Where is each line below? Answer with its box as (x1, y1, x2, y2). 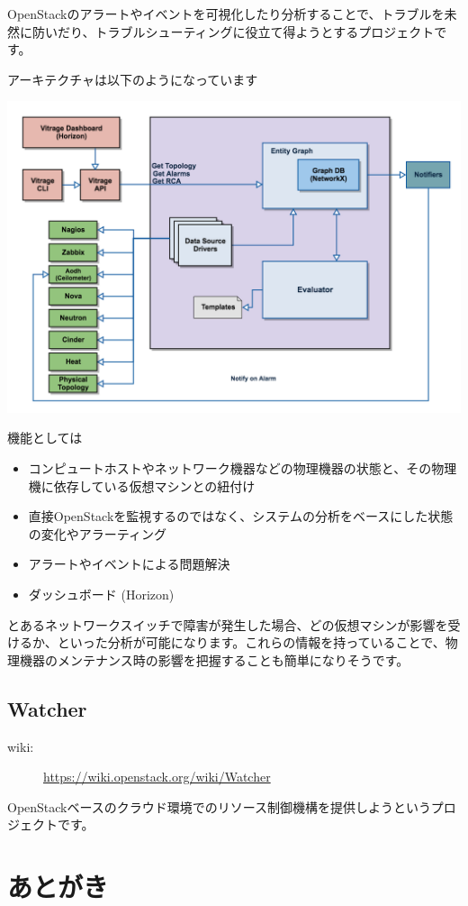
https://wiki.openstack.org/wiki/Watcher (43, 767, 271, 786)
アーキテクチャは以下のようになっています (7, 69, 258, 88)
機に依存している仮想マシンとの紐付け (28, 476, 256, 495)
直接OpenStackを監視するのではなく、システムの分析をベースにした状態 (28, 507, 454, 526)
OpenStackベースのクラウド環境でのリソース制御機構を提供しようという (7, 797, 431, 816)
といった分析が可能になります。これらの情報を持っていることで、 (57, 633, 445, 652)
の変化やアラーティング (28, 524, 166, 543)
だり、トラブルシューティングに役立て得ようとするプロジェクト (57, 22, 435, 41)
